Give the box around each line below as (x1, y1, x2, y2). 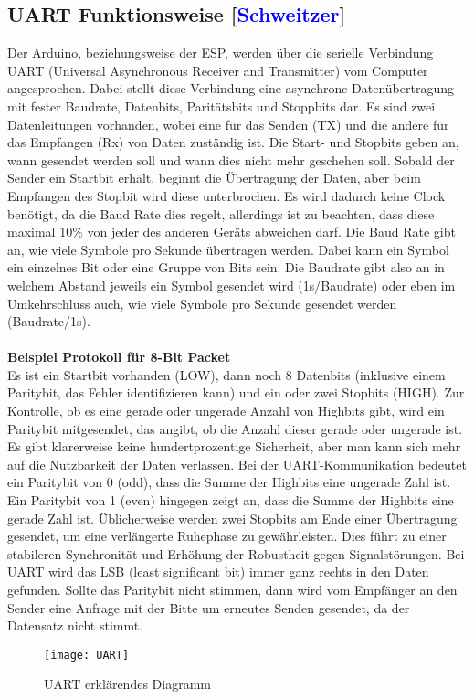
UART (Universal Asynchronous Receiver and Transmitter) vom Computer (7, 60, 428, 79)
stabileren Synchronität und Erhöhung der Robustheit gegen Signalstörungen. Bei (7, 544, 465, 563)
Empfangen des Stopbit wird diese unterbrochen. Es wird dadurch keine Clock (7, 185, 446, 205)
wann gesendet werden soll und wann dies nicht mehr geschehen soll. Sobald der (7, 150, 455, 169)
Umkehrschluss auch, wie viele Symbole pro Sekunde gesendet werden (7, 293, 397, 312)
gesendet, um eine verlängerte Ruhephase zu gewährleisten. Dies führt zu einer (7, 526, 447, 545)
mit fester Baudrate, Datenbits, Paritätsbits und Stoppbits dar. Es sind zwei (7, 96, 436, 115)
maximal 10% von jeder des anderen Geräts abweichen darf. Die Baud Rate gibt (7, 222, 456, 241)
